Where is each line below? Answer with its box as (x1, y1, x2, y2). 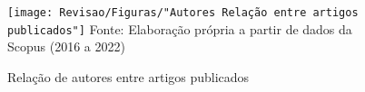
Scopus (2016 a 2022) (7, 37, 125, 56)
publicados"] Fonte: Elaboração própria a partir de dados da (7, 19, 352, 38)
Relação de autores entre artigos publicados (7, 67, 250, 86)
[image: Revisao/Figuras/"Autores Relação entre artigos (7, 6, 359, 19)
